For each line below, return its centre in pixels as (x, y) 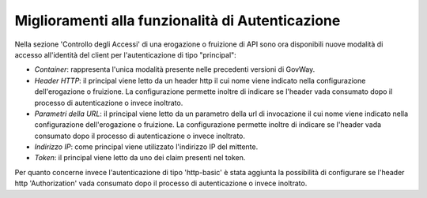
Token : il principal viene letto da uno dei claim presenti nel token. (140, 158)
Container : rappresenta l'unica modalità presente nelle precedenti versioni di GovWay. (175, 69)
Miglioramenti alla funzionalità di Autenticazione (178, 21)
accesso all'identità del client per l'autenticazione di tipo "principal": (125, 54)
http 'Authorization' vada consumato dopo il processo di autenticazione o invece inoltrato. (161, 183)
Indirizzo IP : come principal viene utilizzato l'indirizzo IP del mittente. (146, 147)
